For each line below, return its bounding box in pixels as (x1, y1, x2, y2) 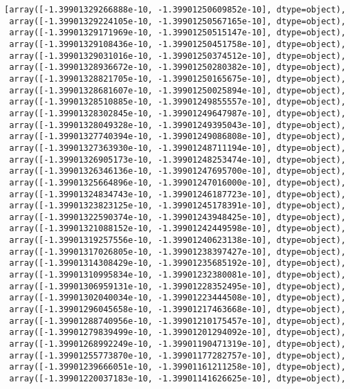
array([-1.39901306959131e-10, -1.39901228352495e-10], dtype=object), (9, 281, 346, 291)
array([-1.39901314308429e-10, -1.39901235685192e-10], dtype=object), (9, 258, 346, 269)
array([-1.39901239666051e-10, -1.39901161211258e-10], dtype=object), (9, 362, 346, 372)
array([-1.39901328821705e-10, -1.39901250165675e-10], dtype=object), (9, 73, 346, 84)
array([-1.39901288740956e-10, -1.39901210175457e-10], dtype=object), (9, 316, 346, 326)
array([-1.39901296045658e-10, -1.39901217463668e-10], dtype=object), (9, 305, 346, 315)
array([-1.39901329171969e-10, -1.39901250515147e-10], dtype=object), (9, 28, 346, 38)
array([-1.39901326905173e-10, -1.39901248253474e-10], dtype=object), (9, 154, 346, 165)
